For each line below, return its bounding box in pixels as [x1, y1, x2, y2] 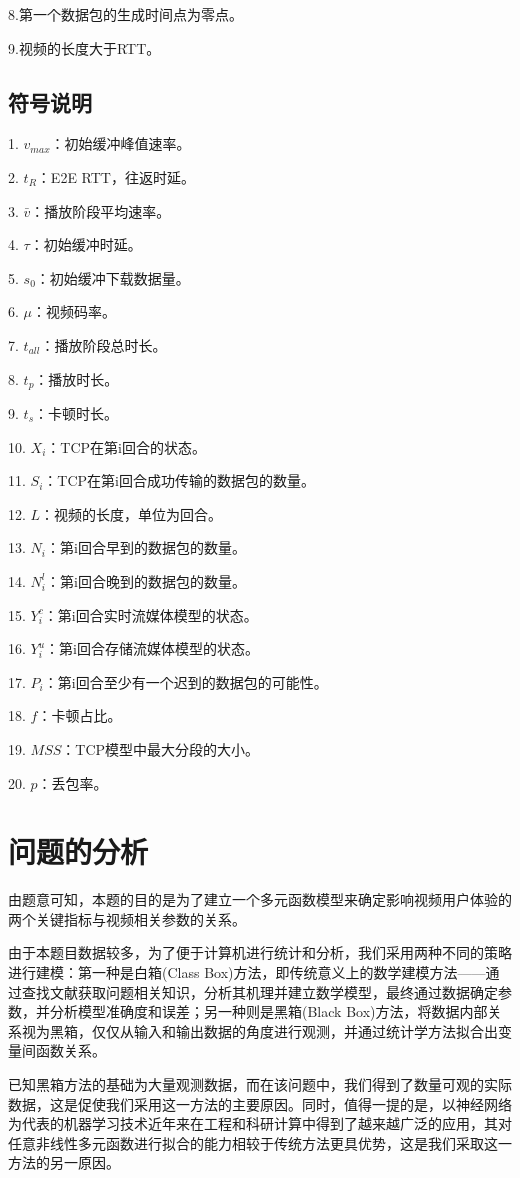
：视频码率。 [32, 301, 117, 322]
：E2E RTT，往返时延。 [36, 166, 195, 187]
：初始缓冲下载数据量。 [35, 267, 190, 288]
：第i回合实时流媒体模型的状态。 [43, 604, 258, 625]
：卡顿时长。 [34, 403, 119, 423]
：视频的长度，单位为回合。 [40, 503, 223, 524]
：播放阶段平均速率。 [30, 200, 171, 221]
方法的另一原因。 [8, 1152, 120, 1173]
